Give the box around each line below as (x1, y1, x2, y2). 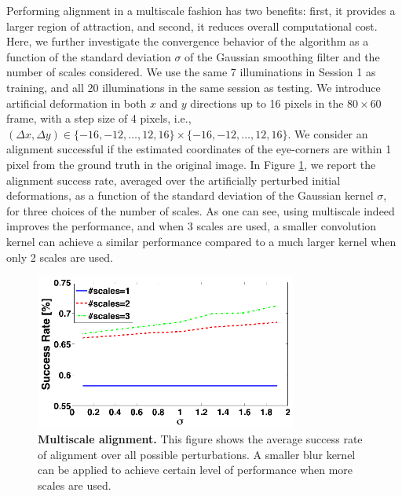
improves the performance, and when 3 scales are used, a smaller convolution (6, 218, 377, 234)
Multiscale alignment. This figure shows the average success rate (38, 431, 363, 447)
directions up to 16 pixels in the (190, 94, 344, 111)
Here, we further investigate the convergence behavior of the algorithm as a (6, 33, 369, 50)
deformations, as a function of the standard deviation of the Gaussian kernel (6, 187, 374, 204)
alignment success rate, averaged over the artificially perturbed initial (6, 171, 341, 188)
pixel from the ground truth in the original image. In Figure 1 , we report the (6, 156, 376, 172)
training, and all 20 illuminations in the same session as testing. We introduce (6, 79, 381, 95)
